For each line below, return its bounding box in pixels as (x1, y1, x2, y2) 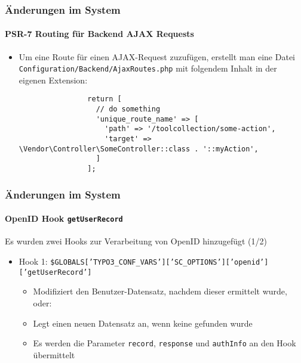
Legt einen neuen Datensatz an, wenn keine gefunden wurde (33, 317, 253, 329)
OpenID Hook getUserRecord (5, 212, 123, 225)
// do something (96, 105, 161, 114)
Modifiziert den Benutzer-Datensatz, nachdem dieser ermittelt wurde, (33, 285, 287, 297)
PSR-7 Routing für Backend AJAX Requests (5, 27, 194, 40)
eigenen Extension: (19, 73, 88, 86)
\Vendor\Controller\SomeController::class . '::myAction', (19, 144, 259, 153)
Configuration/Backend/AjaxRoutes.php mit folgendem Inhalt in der (19, 62, 277, 75)
